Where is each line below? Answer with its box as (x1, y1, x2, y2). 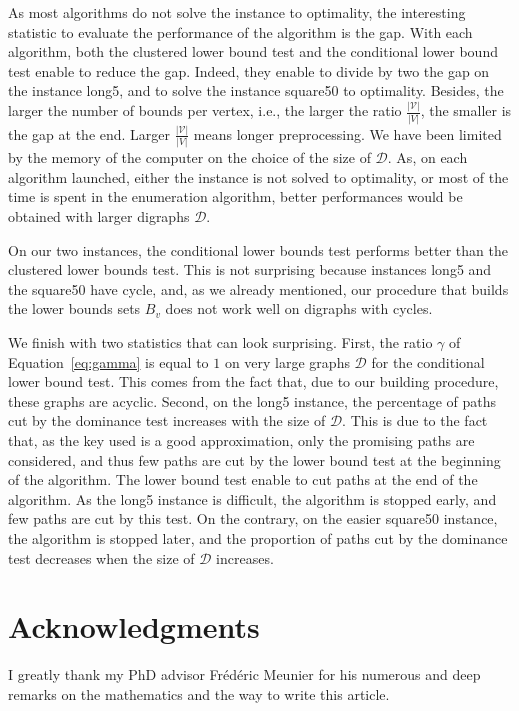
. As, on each (387, 147, 468, 168)
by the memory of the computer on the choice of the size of (8, 147, 371, 168)
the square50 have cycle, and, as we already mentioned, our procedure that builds (8, 278, 509, 299)
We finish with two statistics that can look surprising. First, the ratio (8, 331, 433, 352)
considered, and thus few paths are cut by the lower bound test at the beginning (8, 449, 501, 470)
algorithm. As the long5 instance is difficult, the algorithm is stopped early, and (8, 488, 497, 509)
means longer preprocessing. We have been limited (193, 123, 502, 144)
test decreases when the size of (8, 547, 195, 568)
